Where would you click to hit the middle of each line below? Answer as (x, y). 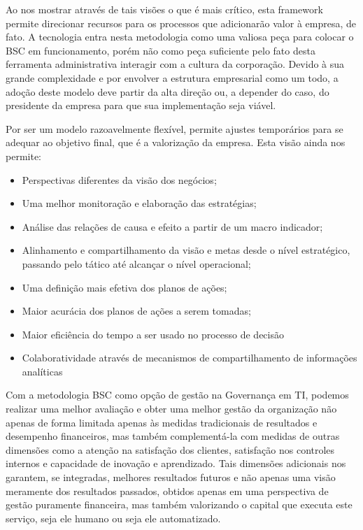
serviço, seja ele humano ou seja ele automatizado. (113, 518)
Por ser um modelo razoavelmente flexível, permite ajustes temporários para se (175, 128)
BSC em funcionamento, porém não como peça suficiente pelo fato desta (161, 50)
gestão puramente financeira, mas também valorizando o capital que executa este (179, 504)
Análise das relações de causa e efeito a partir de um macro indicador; (172, 226)
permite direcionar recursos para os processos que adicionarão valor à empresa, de (181, 23)
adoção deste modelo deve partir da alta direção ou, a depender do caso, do (168, 91)
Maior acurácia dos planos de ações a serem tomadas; (136, 311)
